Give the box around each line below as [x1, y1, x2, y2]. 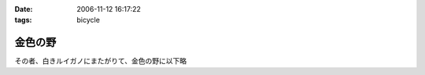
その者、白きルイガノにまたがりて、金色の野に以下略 [14, 56, 187, 66]
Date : [14, 5, 33, 13]
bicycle [76, 16, 100, 25]
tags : [14, 16, 32, 25]
